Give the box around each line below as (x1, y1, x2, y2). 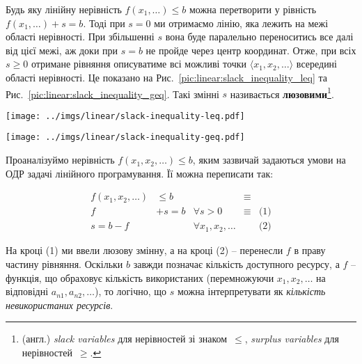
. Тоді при (83, 15, 125, 30)
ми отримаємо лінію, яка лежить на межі (154, 15, 329, 30)
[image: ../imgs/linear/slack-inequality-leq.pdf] (6, 111, 245, 121)
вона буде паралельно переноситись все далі (165, 29, 354, 44)
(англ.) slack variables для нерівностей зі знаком (22, 331, 228, 346)
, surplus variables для (244, 331, 339, 346)
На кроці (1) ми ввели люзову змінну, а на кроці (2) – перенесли (6, 243, 283, 258)
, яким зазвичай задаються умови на (192, 152, 346, 167)
